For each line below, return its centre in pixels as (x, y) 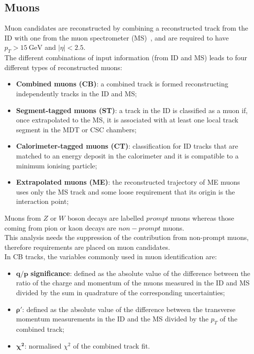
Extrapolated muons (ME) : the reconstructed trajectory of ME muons (128, 182)
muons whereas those (202, 217)
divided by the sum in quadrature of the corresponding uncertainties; (121, 293)
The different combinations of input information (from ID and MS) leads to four (126, 58)
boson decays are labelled (106, 217)
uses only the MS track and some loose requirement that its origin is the (126, 191)
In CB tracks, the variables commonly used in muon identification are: (111, 256)
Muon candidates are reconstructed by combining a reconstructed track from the (127, 28)
